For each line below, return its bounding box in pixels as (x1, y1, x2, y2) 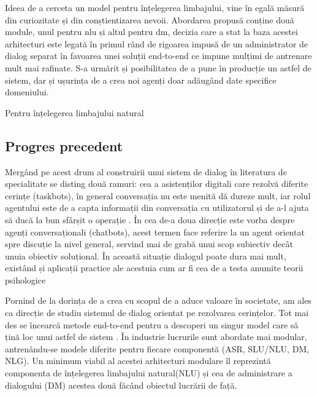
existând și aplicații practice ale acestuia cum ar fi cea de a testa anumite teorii (5, 261, 304, 274)
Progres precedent (5, 136, 123, 155)
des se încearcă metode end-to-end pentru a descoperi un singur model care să (5, 318, 299, 331)
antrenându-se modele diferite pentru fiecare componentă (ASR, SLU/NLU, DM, (5, 342, 310, 355)
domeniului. (5, 85, 49, 98)
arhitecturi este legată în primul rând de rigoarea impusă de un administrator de (5, 37, 308, 50)
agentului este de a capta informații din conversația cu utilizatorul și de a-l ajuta (5, 201, 309, 214)
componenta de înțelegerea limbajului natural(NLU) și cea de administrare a (5, 366, 292, 379)
